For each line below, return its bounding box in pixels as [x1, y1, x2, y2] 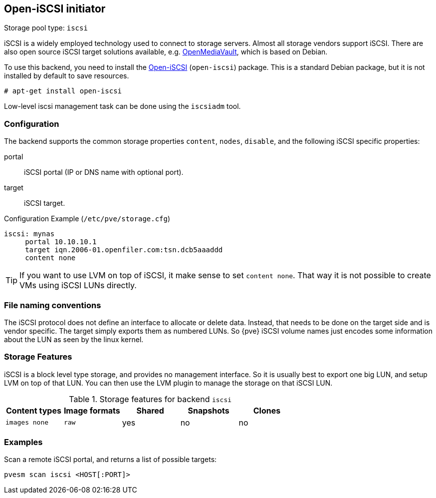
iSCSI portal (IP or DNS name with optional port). [24, 168, 184, 177]
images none [5, 419, 49, 427]
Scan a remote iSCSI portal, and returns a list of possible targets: [4, 455, 217, 464]
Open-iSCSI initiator [4, 2, 106, 15]
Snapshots [188, 405, 229, 416]
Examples [4, 437, 43, 448]
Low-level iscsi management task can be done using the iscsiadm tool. [4, 102, 241, 111]
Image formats [63, 405, 120, 416]
